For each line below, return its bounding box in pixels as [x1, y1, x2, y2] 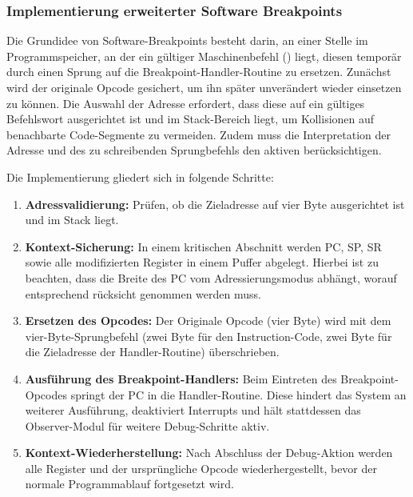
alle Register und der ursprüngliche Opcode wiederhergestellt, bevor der [25, 459, 377, 476]
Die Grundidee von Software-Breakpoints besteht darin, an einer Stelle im [6, 32, 368, 49]
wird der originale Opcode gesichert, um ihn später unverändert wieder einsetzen [6, 79, 402, 95]
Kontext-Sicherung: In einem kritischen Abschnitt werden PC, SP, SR [25, 238, 382, 255]
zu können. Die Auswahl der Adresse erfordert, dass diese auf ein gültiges [6, 94, 365, 111]
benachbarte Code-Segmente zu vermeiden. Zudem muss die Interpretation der [6, 126, 391, 142]
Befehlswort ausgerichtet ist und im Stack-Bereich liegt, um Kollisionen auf [6, 110, 375, 127]
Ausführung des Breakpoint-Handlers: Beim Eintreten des [25, 370, 337, 387]
